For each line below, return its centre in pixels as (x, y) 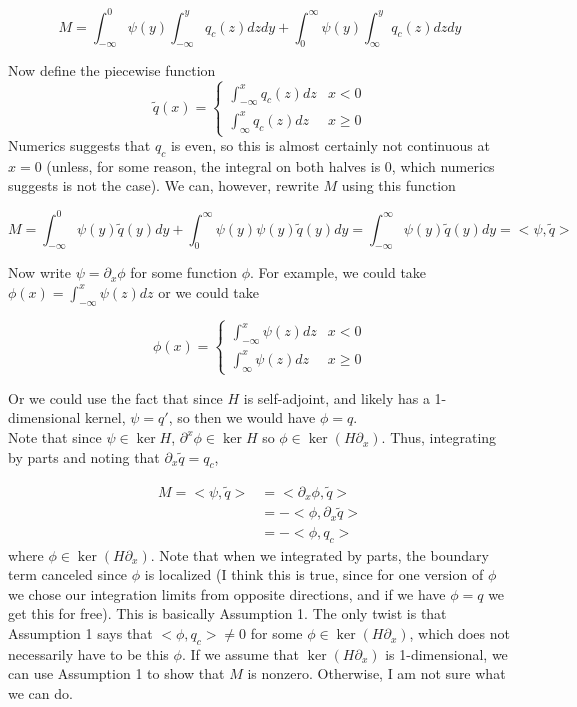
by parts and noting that (84, 456)
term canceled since (68, 574)
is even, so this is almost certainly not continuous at (330, 145)
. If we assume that (240, 653)
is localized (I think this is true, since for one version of (314, 574)
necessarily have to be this (88, 653)
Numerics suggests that (79, 145)
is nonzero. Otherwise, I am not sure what (376, 673)
